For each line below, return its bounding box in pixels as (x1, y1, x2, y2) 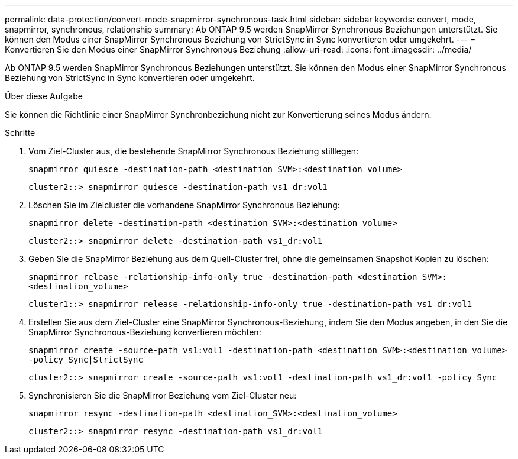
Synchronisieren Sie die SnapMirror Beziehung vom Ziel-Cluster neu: (28, 390, 297, 400)
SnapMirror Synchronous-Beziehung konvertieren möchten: (28, 327, 261, 337)
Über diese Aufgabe (5, 91, 83, 101)
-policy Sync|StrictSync (28, 355, 143, 364)
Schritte (5, 128, 35, 138)
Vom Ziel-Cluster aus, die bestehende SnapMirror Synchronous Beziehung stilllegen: (28, 146, 358, 156)
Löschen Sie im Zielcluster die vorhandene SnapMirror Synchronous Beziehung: (28, 200, 340, 210)
